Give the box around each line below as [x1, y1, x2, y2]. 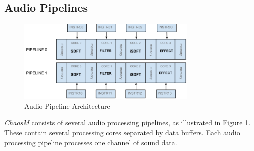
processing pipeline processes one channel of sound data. [4, 137, 177, 147]
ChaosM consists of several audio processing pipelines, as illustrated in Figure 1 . [4, 117, 251, 128]
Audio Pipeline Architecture [24, 100, 110, 111]
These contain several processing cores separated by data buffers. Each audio [4, 127, 240, 137]
